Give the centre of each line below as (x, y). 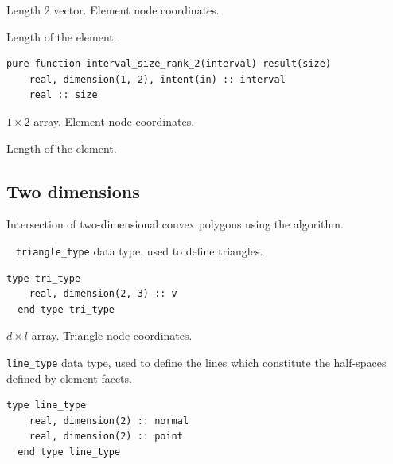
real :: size (63, 95)
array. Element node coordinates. (114, 121)
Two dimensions (73, 191)
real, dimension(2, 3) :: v (103, 294)
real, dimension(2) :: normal (109, 421)
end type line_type (69, 452)
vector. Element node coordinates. (136, 10)
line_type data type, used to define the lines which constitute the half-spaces (196, 362)
